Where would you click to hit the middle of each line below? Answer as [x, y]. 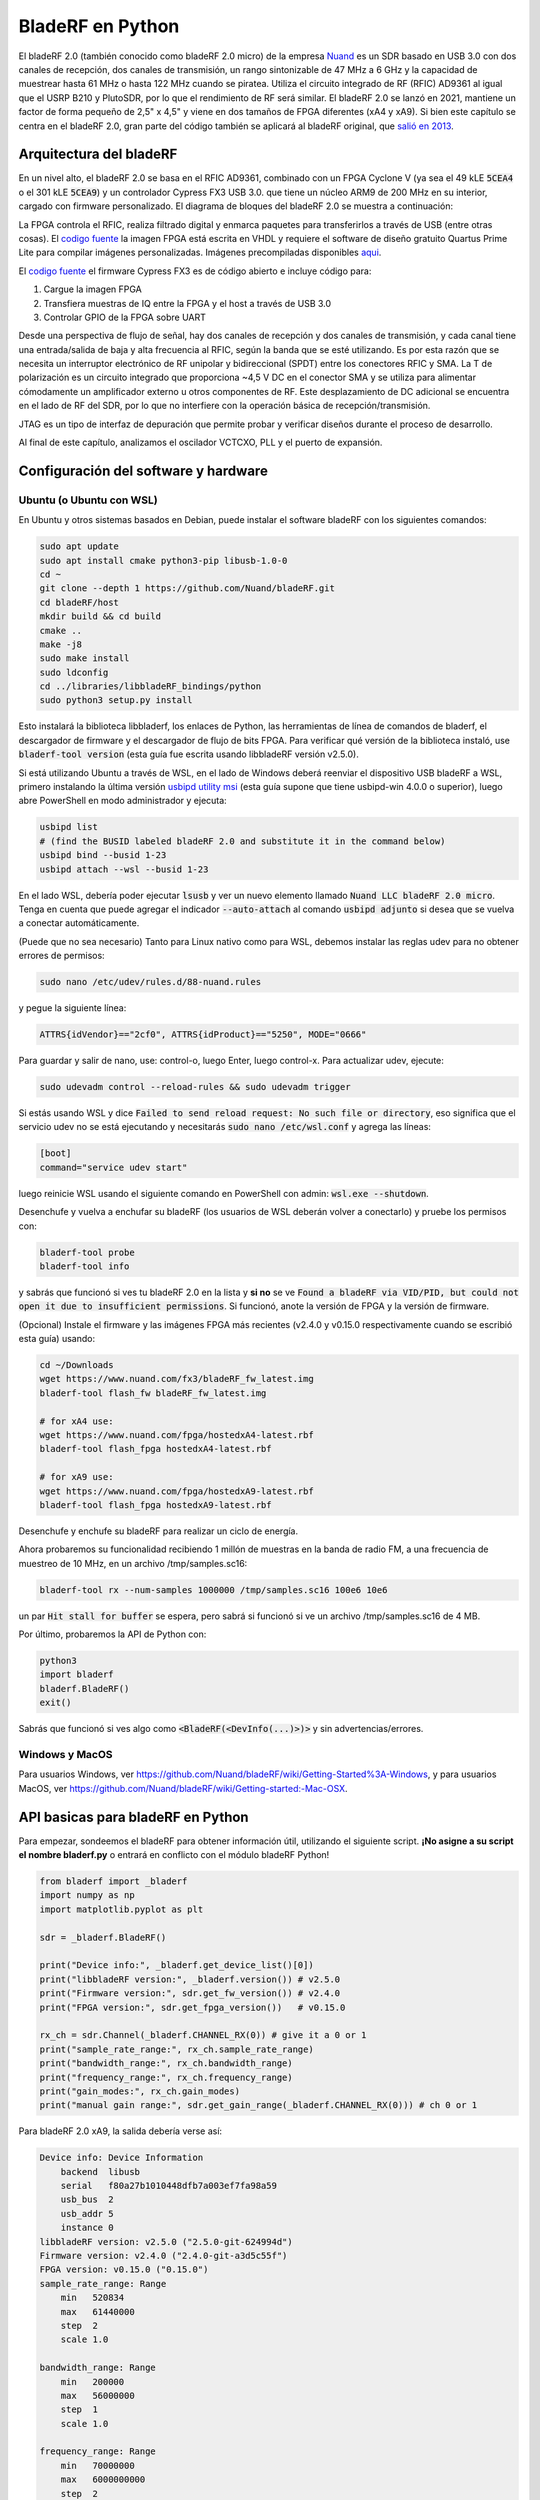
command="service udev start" [113, 1167]
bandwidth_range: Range [98, 2368]
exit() [55, 1703]
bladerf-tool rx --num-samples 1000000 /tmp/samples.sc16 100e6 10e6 [213, 1589]
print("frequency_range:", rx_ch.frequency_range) [166, 2077]
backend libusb [100, 2171]
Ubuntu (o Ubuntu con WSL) [88, 500]
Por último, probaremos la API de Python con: [112, 1634]
